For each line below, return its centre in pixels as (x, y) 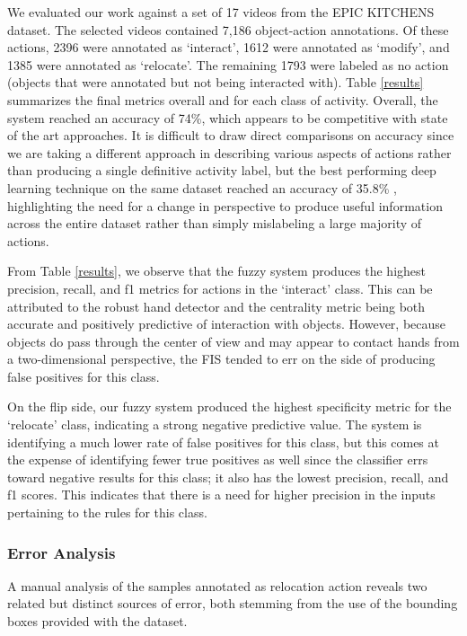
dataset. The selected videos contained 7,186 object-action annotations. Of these (228, 29)
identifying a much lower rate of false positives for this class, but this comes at (223, 442)
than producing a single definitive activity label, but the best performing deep (222, 170)
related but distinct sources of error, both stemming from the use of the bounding (233, 603)
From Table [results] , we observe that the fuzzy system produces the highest (216, 271)
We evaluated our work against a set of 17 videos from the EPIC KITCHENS (221, 12)
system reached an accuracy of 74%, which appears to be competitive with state (228, 117)
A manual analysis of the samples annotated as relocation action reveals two (217, 585)
